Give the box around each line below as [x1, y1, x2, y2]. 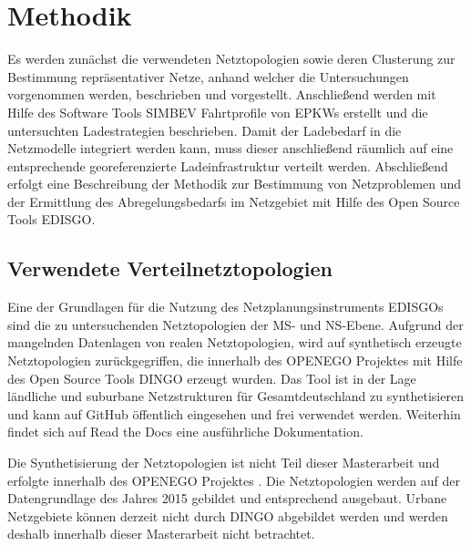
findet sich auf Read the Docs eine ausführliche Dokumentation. [7, 422, 363, 441]
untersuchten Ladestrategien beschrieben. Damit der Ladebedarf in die [7, 120, 402, 139]
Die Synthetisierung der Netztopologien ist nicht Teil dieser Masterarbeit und [7, 453, 440, 472]
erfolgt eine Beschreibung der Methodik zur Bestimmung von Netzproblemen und [7, 174, 462, 193]
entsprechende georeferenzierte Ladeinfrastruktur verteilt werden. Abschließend [7, 156, 448, 175]
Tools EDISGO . [7, 210, 96, 229]
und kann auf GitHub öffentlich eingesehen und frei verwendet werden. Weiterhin [7, 404, 461, 423]
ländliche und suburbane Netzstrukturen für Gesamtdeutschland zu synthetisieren [7, 386, 464, 406]
